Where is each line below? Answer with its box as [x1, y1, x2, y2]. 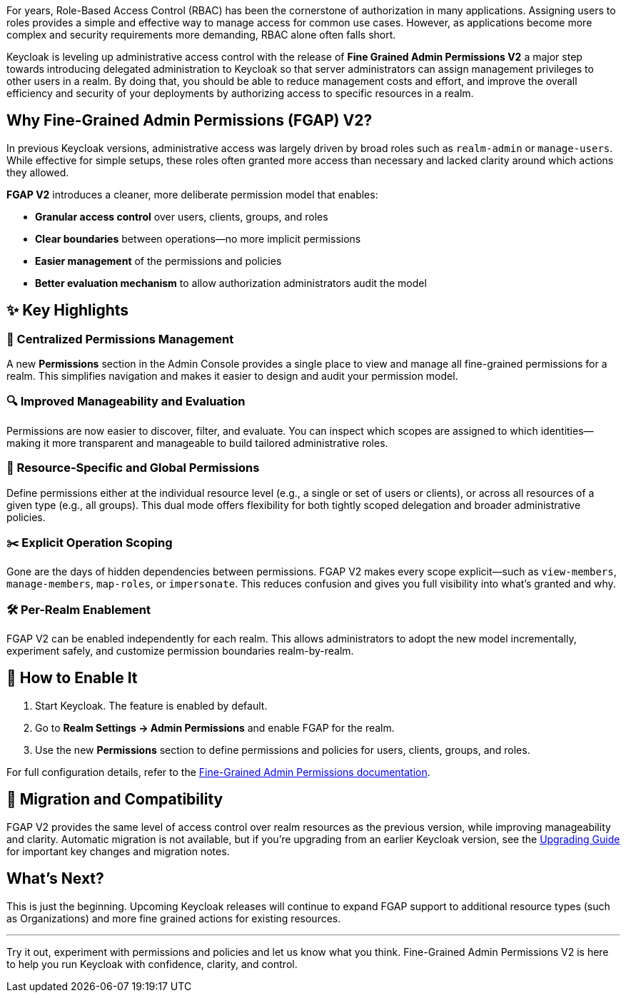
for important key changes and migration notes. [6, 845, 230, 857]
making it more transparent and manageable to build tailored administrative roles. [6, 436, 388, 449]
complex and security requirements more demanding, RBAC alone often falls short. [6, 29, 396, 41]
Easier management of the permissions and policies [35, 254, 282, 267]
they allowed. [6, 166, 69, 178]
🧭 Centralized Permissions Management [6, 331, 234, 346]
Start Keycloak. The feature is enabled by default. [35, 699, 268, 712]
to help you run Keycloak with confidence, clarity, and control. [6, 957, 298, 970]
